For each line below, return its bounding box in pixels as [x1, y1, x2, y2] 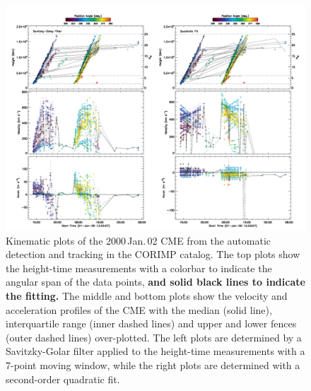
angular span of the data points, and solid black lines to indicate [6, 274, 305, 289]
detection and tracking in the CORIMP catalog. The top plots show [6, 247, 300, 262]
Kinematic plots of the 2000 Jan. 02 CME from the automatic [6, 233, 271, 247]
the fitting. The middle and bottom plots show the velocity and [6, 288, 288, 303]
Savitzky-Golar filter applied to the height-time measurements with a [6, 344, 305, 358]
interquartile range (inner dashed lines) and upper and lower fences [6, 316, 297, 331]
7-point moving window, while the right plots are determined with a [6, 357, 300, 372]
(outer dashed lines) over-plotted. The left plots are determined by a [6, 329, 302, 344]
